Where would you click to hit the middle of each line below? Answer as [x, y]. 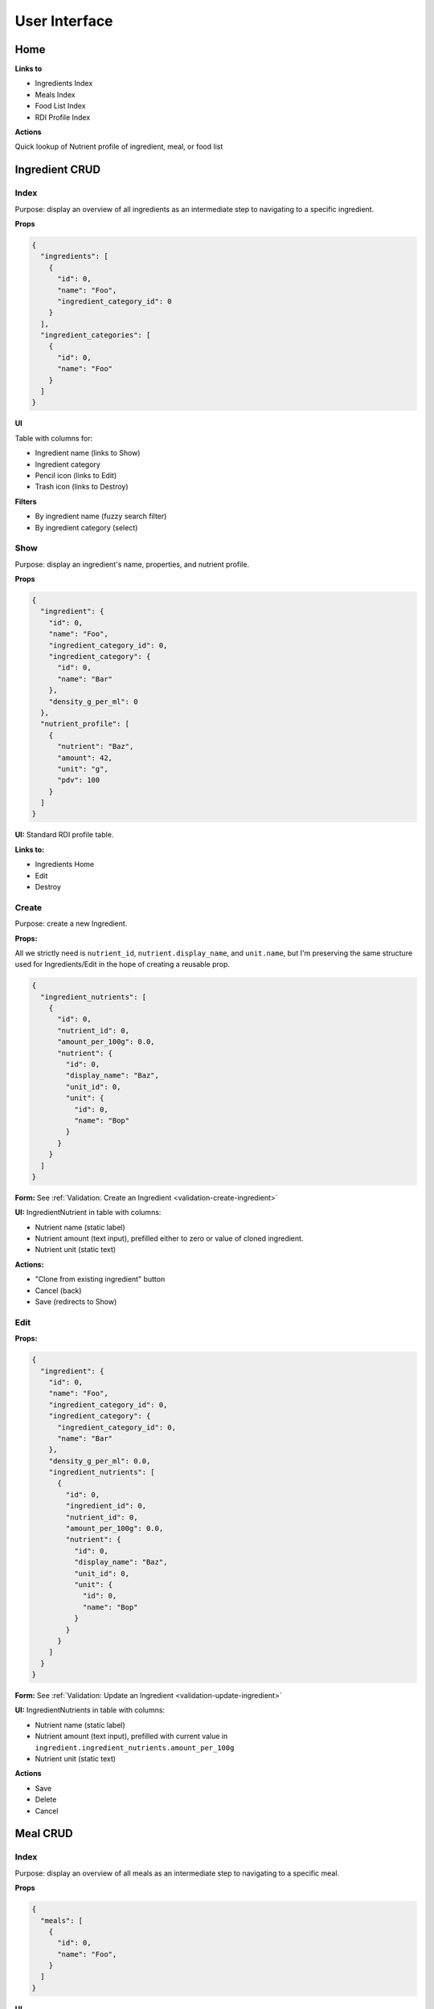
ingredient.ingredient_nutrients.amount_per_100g [135, 1747]
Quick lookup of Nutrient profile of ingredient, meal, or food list [119, 147]
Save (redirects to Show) [76, 1302]
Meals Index [55, 94]
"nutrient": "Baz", [96, 747]
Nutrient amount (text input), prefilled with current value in [131, 1737]
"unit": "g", [83, 769]
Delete [46, 1799]
